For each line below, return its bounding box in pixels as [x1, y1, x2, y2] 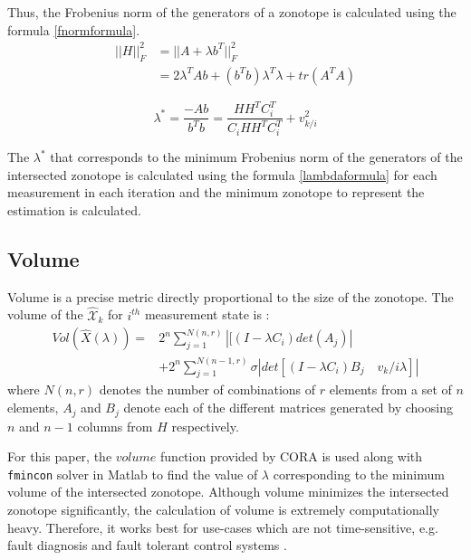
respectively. [171, 416, 239, 435]
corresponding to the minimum [273, 464, 445, 483]
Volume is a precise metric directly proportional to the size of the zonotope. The [7, 287, 454, 306]
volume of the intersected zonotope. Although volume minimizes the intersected [7, 482, 449, 501]
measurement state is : [144, 305, 270, 324]
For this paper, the [7, 447, 112, 466]
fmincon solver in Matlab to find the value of [7, 464, 258, 483]
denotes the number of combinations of [99, 380, 316, 399]
